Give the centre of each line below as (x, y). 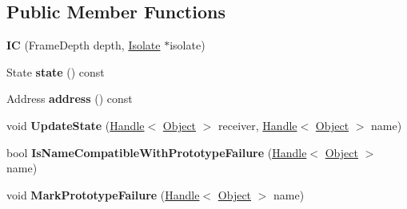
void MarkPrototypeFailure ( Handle (103, 194)
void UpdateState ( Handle (76, 125)
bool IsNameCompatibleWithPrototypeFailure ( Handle (157, 152)
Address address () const (70, 99)
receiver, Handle (258, 125)
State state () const (56, 71)
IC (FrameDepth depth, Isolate (84, 45)
